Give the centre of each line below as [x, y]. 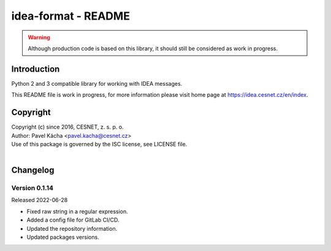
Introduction [36, 69]
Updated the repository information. [72, 228]
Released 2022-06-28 [40, 200]
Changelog [33, 170]
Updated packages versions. [63, 237]
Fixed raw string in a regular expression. [77, 211]
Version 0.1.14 [32, 188]
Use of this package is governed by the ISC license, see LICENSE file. [99, 144]
